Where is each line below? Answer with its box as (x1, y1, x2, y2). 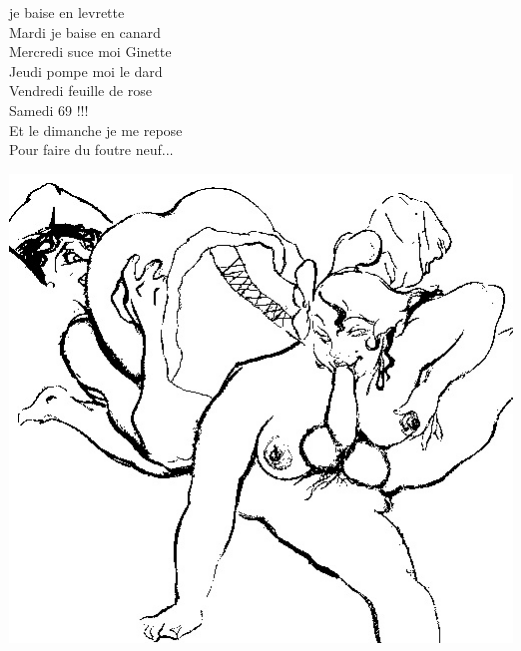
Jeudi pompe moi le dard (9, 60, 163, 81)
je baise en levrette (9, 2, 125, 22)
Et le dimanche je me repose (9, 119, 183, 140)
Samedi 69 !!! (9, 99, 89, 120)
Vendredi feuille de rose (9, 80, 152, 101)
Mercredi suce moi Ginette (9, 41, 172, 62)
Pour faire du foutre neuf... (9, 139, 174, 160)
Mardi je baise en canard (9, 21, 161, 42)
